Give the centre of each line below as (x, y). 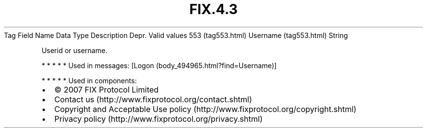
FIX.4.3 (213, 9)
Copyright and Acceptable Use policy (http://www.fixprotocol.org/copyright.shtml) (205, 109)
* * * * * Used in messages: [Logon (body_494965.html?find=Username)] (159, 65)
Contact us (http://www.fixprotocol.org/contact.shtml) (153, 99)
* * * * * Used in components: (89, 80)
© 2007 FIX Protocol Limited (107, 89)
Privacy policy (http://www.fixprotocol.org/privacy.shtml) (158, 119)
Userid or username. (75, 50)
